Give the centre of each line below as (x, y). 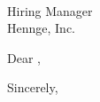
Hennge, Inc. (41, 28)
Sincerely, (33, 87)
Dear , (24, 57)
